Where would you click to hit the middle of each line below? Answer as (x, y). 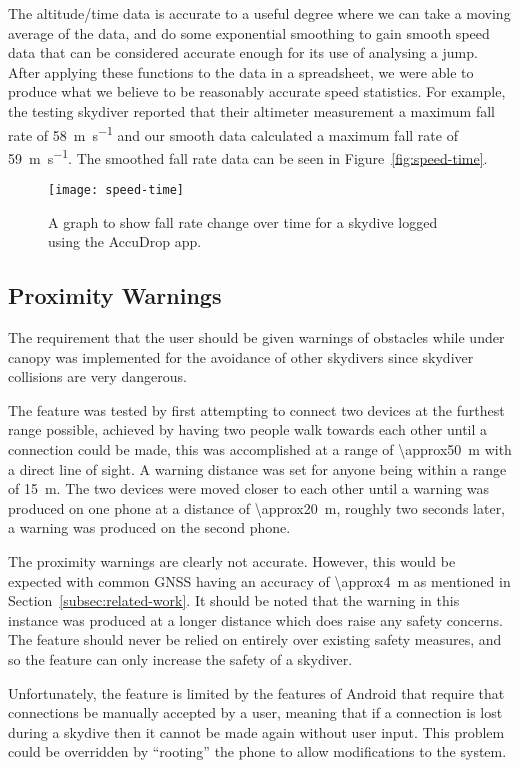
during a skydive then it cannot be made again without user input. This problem (256, 731)
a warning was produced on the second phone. (149, 527)
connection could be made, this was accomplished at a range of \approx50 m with (260, 449)
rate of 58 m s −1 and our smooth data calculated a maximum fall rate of (233, 133)
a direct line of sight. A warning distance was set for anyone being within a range (257, 468)
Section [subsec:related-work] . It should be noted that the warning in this (234, 600)
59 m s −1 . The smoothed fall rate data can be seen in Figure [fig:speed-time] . (248, 156)
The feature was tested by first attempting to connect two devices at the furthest (256, 409)
